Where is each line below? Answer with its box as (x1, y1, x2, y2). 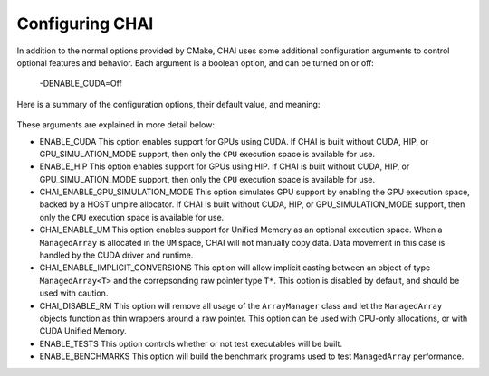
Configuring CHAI (16, 14, 154, 33)
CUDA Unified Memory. (39, 325, 127, 336)
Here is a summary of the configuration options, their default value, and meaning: (16, 99, 321, 109)
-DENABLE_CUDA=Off (39, 78, 122, 89)
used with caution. (39, 287, 109, 298)
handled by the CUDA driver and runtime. (39, 249, 194, 261)
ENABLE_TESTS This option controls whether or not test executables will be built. (39, 338, 343, 349)
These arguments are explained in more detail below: (16, 119, 215, 130)
